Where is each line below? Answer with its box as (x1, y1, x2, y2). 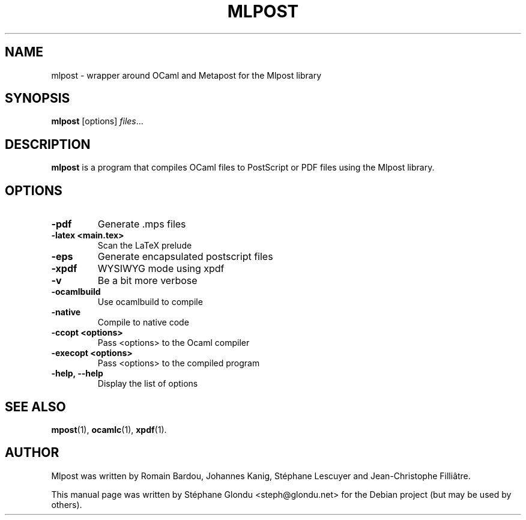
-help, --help (51, 368, 103, 379)
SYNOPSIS (5, 91, 70, 106)
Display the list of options (97, 378, 198, 389)
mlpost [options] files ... (51, 116, 144, 127)
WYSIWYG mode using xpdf (97, 262, 225, 275)
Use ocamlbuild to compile (97, 297, 203, 307)
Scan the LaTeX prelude (97, 240, 192, 251)
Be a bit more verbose (97, 274, 198, 287)
